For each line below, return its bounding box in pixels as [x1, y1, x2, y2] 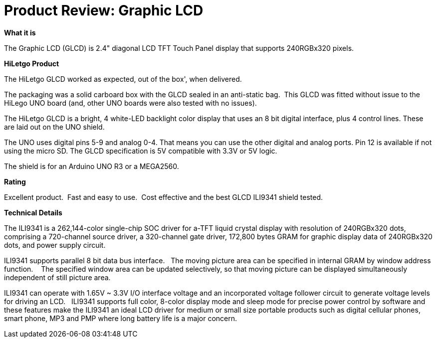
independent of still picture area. [4, 273, 111, 282]
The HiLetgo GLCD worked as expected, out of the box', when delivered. [4, 74, 242, 83]
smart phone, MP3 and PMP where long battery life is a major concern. [4, 314, 237, 323]
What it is [4, 28, 36, 37]
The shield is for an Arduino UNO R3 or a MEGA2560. [4, 162, 179, 171]
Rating [4, 177, 26, 186]
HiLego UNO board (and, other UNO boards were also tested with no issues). [4, 98, 257, 107]
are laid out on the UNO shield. [4, 122, 105, 131]
